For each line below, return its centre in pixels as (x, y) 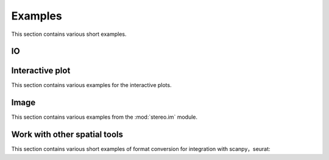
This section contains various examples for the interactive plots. (91, 85)
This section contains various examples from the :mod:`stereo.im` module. (104, 117)
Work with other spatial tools (67, 135)
